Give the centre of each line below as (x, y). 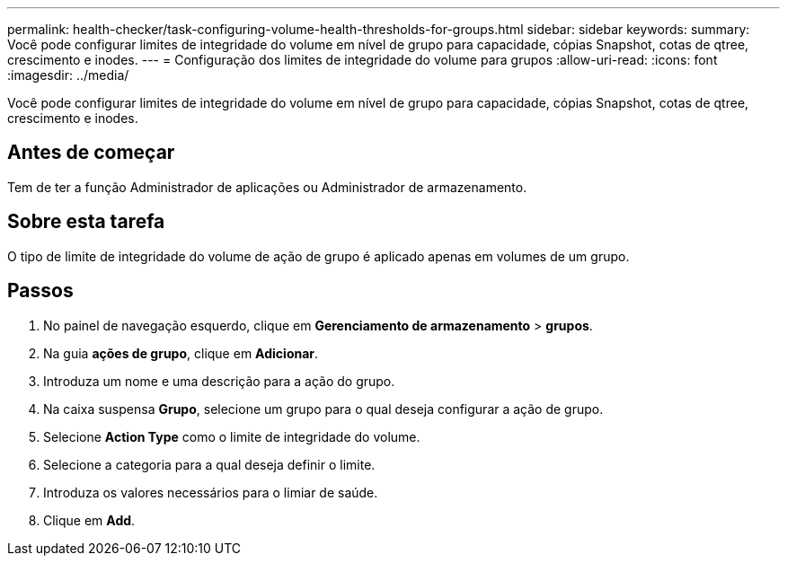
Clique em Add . (89, 520)
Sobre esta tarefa (86, 222)
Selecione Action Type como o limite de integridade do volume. (232, 436)
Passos (40, 291)
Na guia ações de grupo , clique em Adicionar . (181, 353)
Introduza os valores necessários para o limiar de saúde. (211, 492)
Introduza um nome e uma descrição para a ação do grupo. (219, 381)
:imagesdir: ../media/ (68, 75)
